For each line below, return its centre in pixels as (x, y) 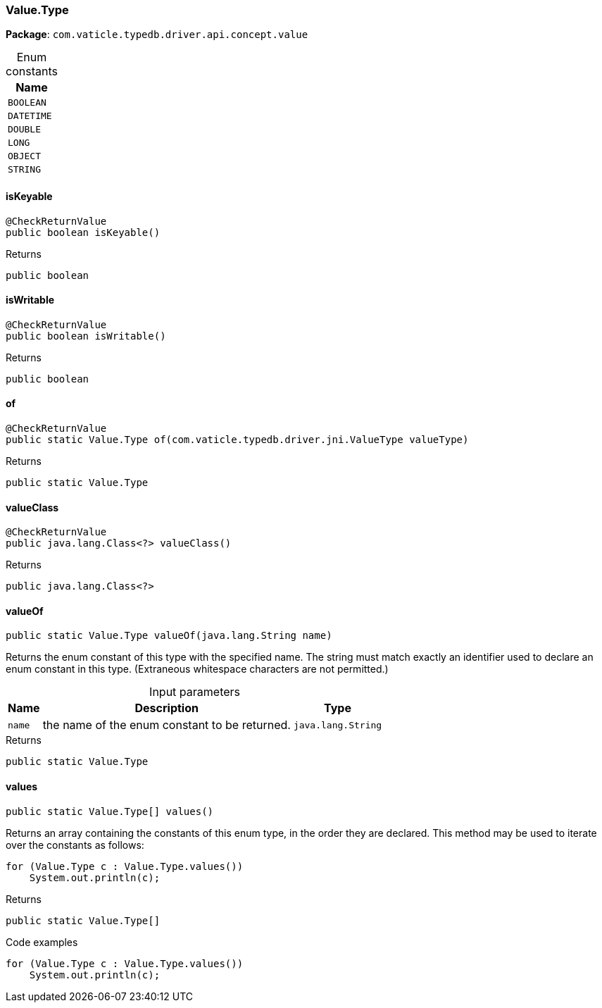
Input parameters (195, 692)
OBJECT (24, 156)
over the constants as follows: (75, 845)
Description (167, 708)
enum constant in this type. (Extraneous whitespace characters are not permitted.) (197, 669)
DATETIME (30, 116)
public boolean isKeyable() (83, 232)
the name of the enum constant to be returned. (167, 725)
